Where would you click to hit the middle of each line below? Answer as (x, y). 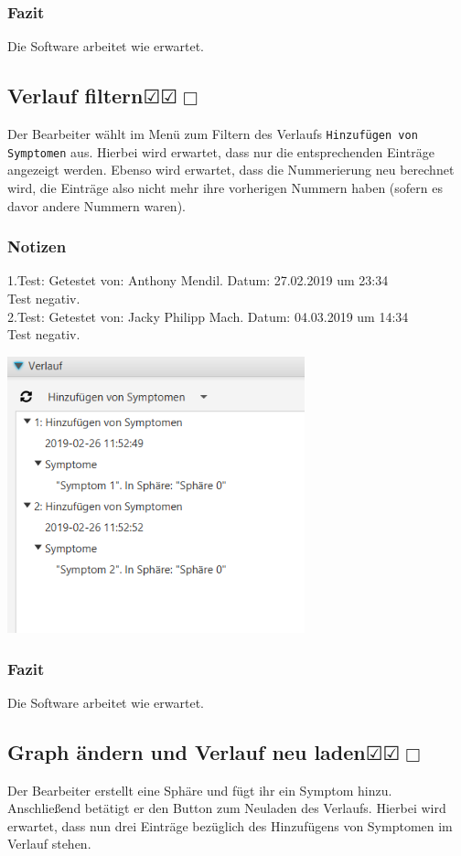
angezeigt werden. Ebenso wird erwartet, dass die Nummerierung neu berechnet (231, 170)
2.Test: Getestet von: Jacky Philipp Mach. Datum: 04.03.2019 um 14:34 (208, 316)
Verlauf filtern (75, 96)
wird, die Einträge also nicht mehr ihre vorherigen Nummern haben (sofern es (225, 187)
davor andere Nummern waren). (96, 205)
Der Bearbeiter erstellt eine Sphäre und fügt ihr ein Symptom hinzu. (200, 790)
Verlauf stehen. (49, 844)
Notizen (37, 246)
